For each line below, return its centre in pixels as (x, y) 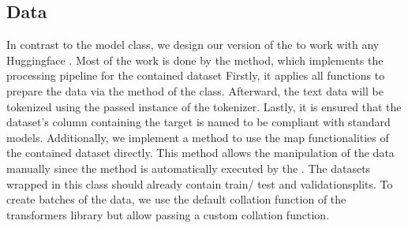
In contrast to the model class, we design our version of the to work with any (193, 45)
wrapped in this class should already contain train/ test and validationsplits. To (200, 183)
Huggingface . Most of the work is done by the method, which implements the (195, 60)
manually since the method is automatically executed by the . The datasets (189, 168)
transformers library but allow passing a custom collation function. (168, 214)
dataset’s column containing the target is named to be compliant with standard (198, 122)
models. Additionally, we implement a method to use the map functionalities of (198, 137)
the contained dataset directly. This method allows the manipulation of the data (200, 153)
